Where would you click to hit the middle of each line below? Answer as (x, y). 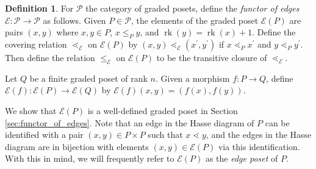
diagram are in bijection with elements (77, 146)
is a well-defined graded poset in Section (163, 110)
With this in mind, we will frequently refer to (90, 158)
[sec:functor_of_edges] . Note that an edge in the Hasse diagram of (130, 122)
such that (165, 135)
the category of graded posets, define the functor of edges (192, 8)
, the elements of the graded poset (195, 20)
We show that (31, 110)
